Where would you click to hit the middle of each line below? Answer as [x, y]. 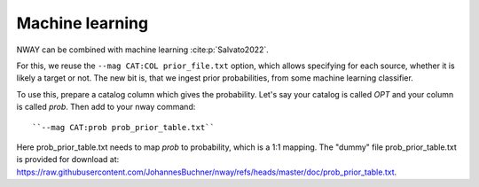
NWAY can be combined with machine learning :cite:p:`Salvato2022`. [143, 50]
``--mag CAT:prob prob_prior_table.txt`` [123, 127]
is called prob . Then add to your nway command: [106, 107]
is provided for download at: [68, 160]
